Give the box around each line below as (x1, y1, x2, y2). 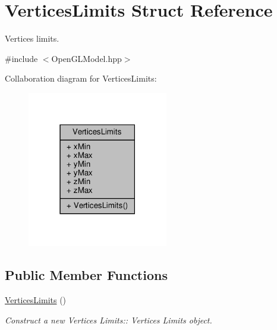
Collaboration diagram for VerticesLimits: (5, 72, 157, 85)
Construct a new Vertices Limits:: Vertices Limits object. (5, 313, 212, 326)
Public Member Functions (5, 266, 168, 284)
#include (5, 52, 38, 64)
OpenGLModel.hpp (51, 52, 122, 64)
